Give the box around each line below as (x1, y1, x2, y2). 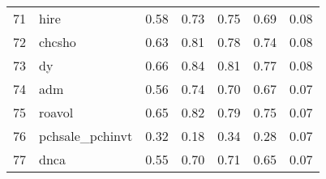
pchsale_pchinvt (39, 126, 133, 145)
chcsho (39, 32, 76, 51)
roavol (39, 103, 74, 121)
